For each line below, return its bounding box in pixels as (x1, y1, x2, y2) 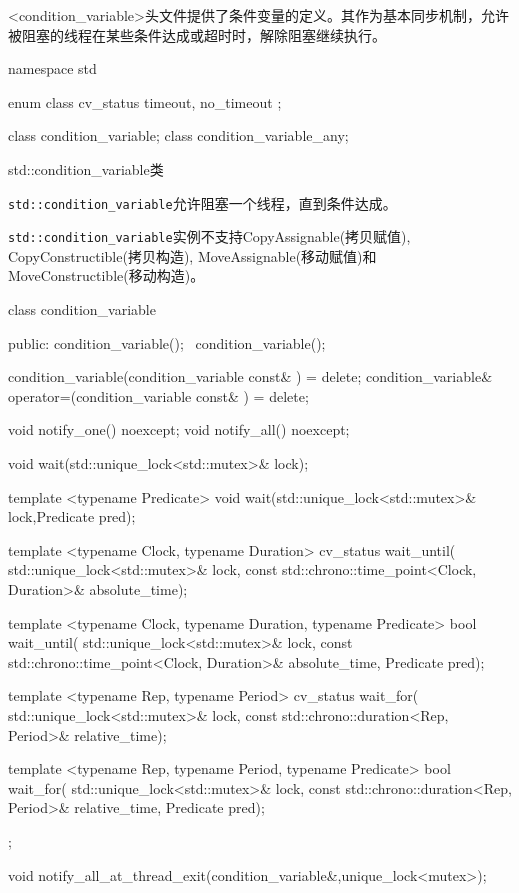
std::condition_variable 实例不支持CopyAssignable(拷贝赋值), (8, 226, 411, 247)
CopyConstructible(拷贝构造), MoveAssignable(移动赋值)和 (8, 245, 377, 266)
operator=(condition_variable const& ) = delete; (8, 385, 309, 406)
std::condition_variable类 (8, 158, 164, 179)
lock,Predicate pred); (8, 506, 136, 527)
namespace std (8, 58, 97, 79)
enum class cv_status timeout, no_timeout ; (8, 91, 282, 112)
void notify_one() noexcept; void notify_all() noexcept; (8, 419, 350, 440)
